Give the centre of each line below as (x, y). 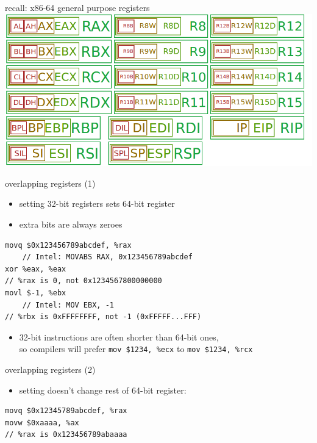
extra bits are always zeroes (71, 224)
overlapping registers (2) (50, 369)
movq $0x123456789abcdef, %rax (68, 245)
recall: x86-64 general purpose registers (77, 7)
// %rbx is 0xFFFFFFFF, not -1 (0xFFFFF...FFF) (103, 317)
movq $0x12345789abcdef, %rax (66, 411)
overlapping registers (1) (50, 183)
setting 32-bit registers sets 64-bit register (97, 203)
